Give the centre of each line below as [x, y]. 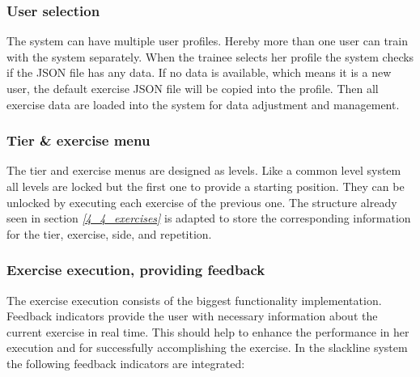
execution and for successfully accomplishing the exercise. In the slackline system [207, 347]
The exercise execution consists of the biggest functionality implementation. [194, 300]
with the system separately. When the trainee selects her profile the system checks [210, 56]
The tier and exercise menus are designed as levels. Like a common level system [204, 170]
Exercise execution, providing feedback [136, 270]
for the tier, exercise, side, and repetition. [109, 233]
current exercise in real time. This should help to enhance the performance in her [208, 331]
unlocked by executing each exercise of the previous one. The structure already [202, 202]
